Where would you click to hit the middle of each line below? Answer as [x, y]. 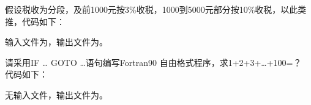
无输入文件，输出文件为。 [56, 94]
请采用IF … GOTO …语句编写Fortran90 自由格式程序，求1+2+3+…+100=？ [153, 62]
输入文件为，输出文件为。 [56, 42]
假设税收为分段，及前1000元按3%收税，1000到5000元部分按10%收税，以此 [152, 9]
